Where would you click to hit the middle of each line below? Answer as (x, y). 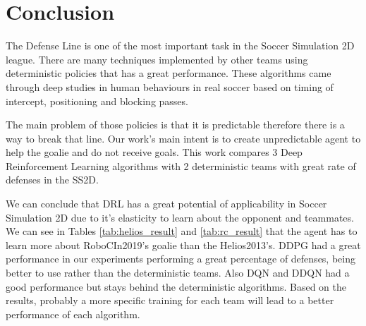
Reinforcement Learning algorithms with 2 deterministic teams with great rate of (181, 165)
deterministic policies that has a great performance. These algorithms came (169, 73)
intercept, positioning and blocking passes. (97, 101)
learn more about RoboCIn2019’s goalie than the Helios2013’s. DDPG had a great (183, 244)
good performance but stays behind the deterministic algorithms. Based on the (176, 286)
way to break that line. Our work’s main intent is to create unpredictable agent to (183, 138)
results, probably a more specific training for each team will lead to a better (170, 300)
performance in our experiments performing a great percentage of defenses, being (181, 259)
